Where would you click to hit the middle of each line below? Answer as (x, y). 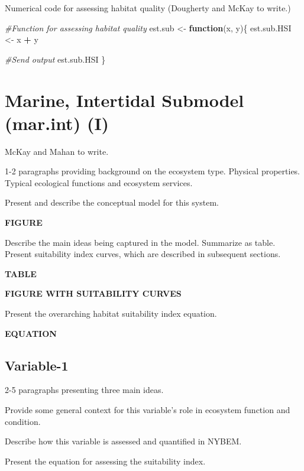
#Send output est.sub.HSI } (55, 59)
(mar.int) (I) (57, 123)
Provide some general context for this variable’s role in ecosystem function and (148, 410)
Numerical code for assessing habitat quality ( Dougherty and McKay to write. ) (148, 8)
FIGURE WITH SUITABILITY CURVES (93, 293)
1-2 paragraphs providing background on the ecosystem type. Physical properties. (153, 171)
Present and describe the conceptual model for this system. (112, 202)
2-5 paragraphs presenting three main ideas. (84, 390)
